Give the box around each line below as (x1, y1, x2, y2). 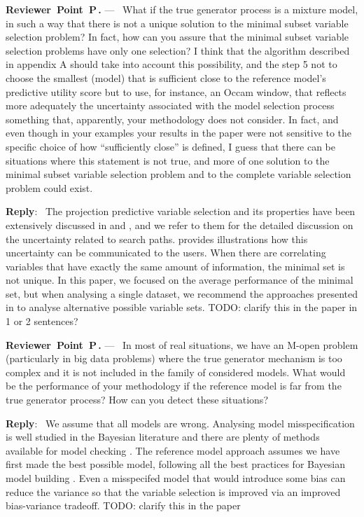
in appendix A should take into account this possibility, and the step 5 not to (6, 57, 337, 71)
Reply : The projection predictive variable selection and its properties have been (6, 204, 356, 219)
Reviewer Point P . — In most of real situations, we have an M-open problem (6, 337, 358, 352)
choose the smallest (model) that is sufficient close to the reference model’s (6, 70, 326, 85)
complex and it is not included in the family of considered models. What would (6, 364, 346, 379)
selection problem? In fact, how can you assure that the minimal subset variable (6, 29, 349, 44)
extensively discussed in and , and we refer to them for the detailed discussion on (6, 217, 353, 232)
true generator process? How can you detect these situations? (6, 392, 268, 407)
